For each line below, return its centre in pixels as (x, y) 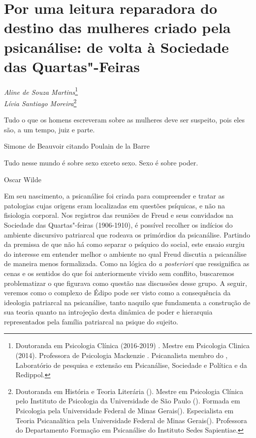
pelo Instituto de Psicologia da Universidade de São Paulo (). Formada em (128, 401)
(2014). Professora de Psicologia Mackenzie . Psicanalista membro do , (122, 355)
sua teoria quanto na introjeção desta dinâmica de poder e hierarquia (108, 312)
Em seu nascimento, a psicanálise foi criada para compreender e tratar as (114, 196)
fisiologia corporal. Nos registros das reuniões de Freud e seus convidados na (119, 215)
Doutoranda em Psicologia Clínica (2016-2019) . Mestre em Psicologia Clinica (133, 345)
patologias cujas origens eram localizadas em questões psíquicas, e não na (115, 205)
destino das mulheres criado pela (117, 27)
